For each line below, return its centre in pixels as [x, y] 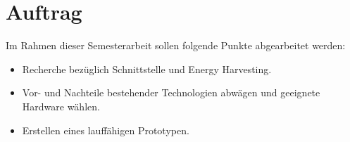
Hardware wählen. [61, 106]
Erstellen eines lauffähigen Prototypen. [106, 130]
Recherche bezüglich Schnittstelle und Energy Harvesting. [147, 69]
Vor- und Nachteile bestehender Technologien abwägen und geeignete [171, 92]
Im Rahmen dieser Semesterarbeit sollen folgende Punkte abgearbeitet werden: [176, 45]
